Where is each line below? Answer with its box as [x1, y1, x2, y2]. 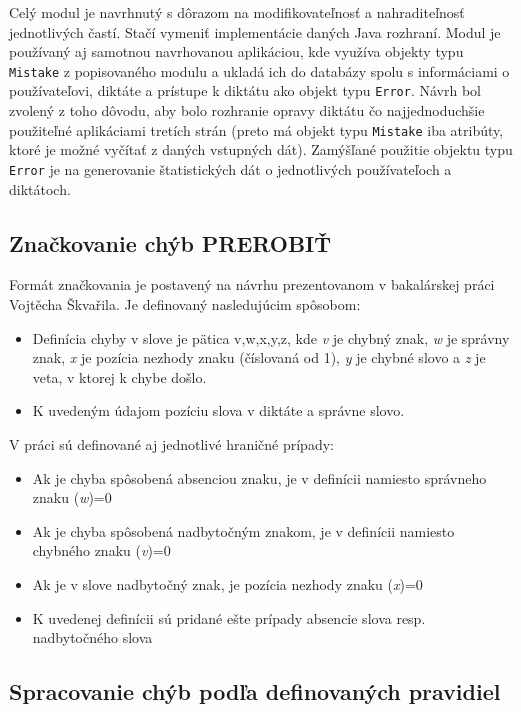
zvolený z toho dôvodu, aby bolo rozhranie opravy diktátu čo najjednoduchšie [9, 100, 485, 121]
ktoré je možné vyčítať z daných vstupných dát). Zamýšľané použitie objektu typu [9, 139, 513, 160]
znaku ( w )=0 [32, 487, 112, 508]
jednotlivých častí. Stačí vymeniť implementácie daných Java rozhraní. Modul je [9, 21, 501, 42]
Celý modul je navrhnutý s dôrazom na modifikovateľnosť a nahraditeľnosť [9, 2, 465, 22]
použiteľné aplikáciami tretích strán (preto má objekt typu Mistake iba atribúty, [9, 119, 504, 140]
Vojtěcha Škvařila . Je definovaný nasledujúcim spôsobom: [9, 293, 361, 314]
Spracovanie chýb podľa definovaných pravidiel [9, 676, 501, 707]
